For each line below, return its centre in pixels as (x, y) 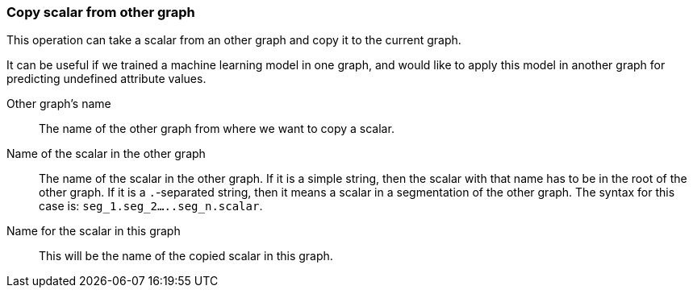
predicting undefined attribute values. (106, 79)
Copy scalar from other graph (101, 12)
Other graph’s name (59, 104)
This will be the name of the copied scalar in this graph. (186, 256)
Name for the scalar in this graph (94, 231)
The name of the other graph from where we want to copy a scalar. (217, 129)
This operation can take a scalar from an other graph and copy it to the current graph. (234, 40)
